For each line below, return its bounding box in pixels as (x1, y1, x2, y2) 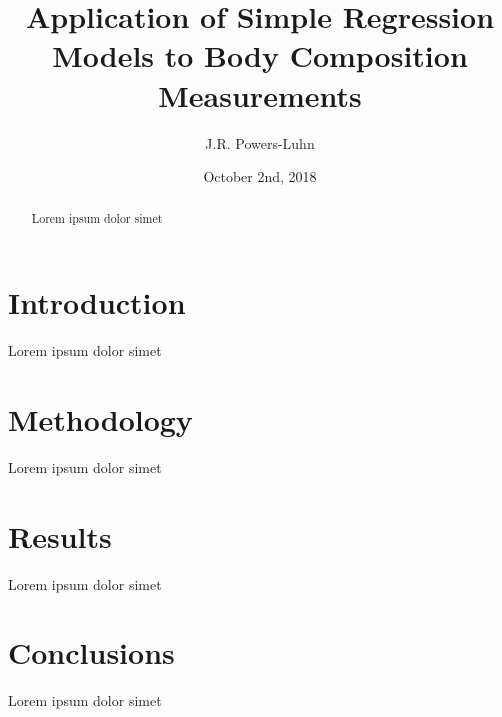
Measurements (158, 74, 362, 115)
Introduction (8, 282, 186, 323)
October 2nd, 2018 (203, 166, 317, 187)
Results (8, 515, 112, 556)
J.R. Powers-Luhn (205, 132, 315, 153)
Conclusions (8, 632, 175, 673)
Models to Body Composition (52, 35, 468, 76)
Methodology (8, 398, 193, 439)
